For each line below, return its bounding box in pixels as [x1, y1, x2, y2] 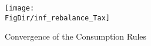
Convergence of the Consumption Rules [5, 30, 147, 43]
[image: [5, 4, 35, 12]
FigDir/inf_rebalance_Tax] [5, 13, 110, 22]
